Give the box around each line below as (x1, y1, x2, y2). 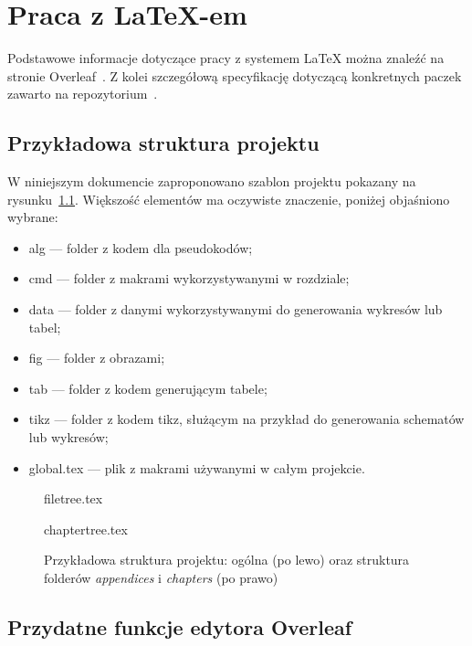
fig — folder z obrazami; (28, 348, 165, 367)
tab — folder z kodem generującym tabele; (28, 378, 267, 397)
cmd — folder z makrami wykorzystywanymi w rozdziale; (28, 269, 350, 288)
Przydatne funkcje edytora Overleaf (7, 613, 352, 641)
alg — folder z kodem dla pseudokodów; (28, 238, 253, 257)
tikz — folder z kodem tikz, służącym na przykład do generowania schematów (28, 409, 465, 429)
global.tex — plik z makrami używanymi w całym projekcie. (28, 458, 365, 477)
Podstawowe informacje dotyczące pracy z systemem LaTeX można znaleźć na (7, 48, 445, 68)
